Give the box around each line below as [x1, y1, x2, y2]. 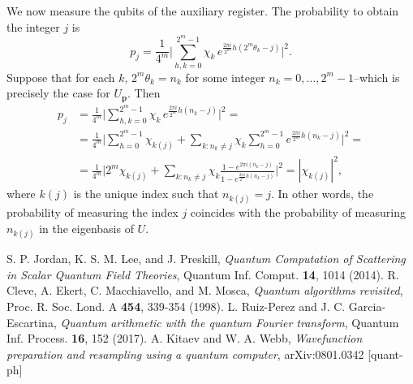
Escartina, [6, 313, 57, 330]
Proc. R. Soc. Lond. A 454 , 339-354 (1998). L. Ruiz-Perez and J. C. [6, 298, 346, 315]
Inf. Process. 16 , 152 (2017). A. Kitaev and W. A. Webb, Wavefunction [6, 330, 363, 347]
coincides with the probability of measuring [190, 204, 406, 221]
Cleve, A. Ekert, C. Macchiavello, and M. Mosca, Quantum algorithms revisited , [6, 282, 403, 299]
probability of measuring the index [6, 204, 179, 221]
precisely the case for [6, 84, 110, 101]
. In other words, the [270, 185, 374, 202]
